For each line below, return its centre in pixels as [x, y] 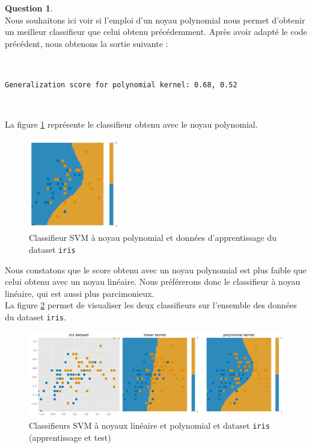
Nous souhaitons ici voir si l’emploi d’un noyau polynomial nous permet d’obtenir [155, 20]
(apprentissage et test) [70, 437]
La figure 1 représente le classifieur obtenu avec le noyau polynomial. [131, 124]
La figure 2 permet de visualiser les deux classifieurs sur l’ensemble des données [151, 305]
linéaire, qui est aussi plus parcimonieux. [80, 293]
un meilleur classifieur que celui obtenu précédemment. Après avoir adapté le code [156, 32]
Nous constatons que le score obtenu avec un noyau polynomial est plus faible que [156, 269]
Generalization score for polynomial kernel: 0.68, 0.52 [121, 85]
